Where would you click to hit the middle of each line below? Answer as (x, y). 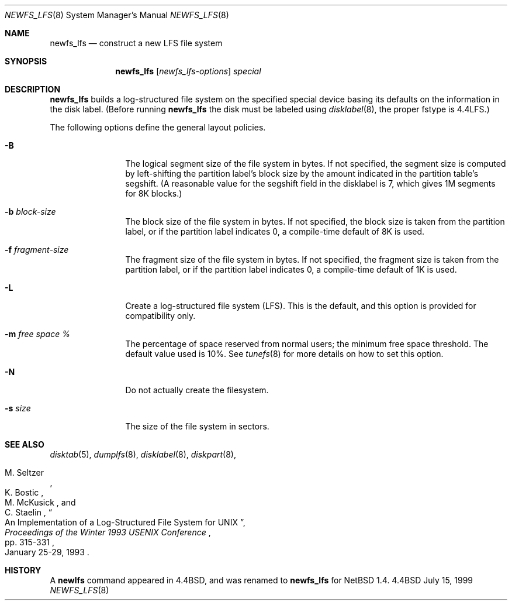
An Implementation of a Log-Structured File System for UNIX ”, (125, 522)
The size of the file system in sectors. (197, 426)
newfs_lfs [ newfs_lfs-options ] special (188, 71)
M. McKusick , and (40, 502)
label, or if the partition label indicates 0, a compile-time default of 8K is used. (275, 231)
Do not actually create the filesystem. (197, 390)
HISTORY (23, 570)
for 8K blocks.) (154, 193)
